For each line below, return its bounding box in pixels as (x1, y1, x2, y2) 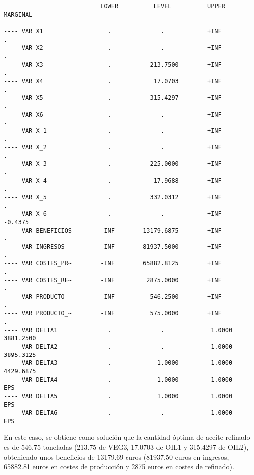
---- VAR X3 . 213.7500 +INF (4, 61, 222, 68)
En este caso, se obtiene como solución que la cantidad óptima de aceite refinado (4, 432, 250, 442)
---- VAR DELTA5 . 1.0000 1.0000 (4, 392, 233, 400)
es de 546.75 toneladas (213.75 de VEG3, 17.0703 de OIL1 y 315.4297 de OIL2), (4, 442, 249, 452)
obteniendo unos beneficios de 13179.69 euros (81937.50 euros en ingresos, (4, 451, 229, 462)
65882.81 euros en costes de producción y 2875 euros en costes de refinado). (4, 461, 234, 472)
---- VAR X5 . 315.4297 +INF (4, 94, 222, 102)
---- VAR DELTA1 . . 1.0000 (4, 326, 233, 334)
